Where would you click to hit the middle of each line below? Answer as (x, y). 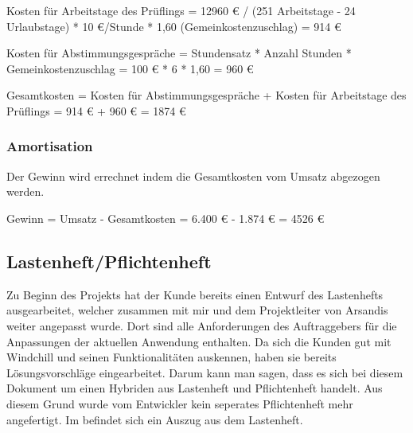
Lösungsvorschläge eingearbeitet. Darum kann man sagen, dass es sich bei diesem (205, 372)
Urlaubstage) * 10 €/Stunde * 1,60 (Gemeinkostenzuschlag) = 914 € (174, 26)
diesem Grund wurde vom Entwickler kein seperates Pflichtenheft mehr (180, 403)
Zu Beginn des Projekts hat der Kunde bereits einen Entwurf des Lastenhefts (195, 294)
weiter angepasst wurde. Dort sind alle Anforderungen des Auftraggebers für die (202, 325)
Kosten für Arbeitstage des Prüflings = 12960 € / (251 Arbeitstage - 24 (181, 10)
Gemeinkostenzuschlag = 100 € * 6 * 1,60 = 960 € (130, 68)
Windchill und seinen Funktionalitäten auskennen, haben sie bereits (171, 357)
